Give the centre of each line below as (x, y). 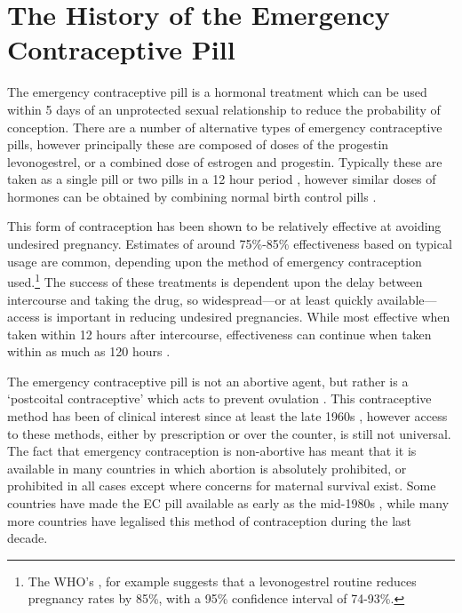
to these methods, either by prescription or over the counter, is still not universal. (229, 433)
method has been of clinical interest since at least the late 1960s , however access (227, 416)
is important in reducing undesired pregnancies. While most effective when (247, 317)
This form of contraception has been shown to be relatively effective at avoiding (224, 226)
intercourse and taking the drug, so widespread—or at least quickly (190, 299)
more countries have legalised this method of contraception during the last (210, 520)
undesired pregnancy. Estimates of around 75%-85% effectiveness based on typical (230, 244)
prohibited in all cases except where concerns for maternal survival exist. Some (222, 486)
